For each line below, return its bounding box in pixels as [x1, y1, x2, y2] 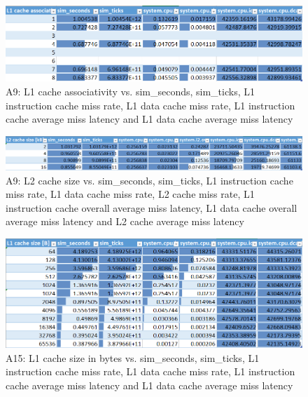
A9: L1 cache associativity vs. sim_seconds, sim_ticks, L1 [6, 84, 255, 99]
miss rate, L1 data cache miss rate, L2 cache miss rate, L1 [6, 187, 255, 201]
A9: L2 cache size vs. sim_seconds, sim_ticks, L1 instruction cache [6, 173, 293, 187]
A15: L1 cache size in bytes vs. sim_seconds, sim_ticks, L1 [6, 350, 260, 365]
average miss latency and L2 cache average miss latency [6, 214, 244, 229]
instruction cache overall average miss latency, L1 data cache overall [6, 200, 297, 215]
